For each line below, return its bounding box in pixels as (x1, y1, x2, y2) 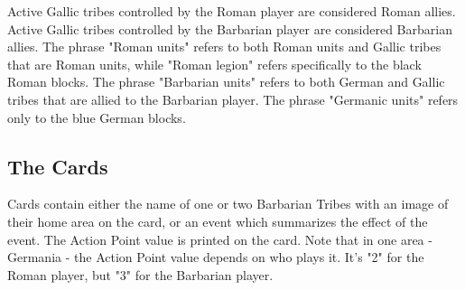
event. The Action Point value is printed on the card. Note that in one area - (7, 229, 432, 248)
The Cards (7, 152, 108, 180)
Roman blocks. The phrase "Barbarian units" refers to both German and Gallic (7, 72, 445, 91)
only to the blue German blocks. (7, 108, 186, 126)
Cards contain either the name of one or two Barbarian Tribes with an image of (7, 194, 449, 213)
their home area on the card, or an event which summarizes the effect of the (7, 211, 428, 230)
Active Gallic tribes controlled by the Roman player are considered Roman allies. (7, 2, 456, 20)
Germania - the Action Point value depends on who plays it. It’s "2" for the (7, 248, 424, 267)
